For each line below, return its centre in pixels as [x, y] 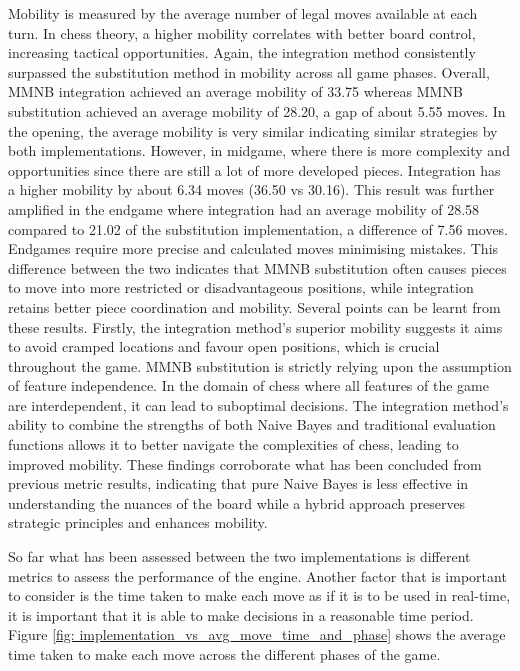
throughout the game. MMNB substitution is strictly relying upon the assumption [260, 365]
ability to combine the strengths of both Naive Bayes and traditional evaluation [252, 424]
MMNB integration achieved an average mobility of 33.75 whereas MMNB [235, 91]
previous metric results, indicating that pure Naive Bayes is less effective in [238, 483]
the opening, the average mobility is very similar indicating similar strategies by [253, 130]
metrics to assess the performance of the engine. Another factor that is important [257, 575]
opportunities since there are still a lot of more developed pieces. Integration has [254, 169]
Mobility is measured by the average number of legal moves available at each [243, 13]
